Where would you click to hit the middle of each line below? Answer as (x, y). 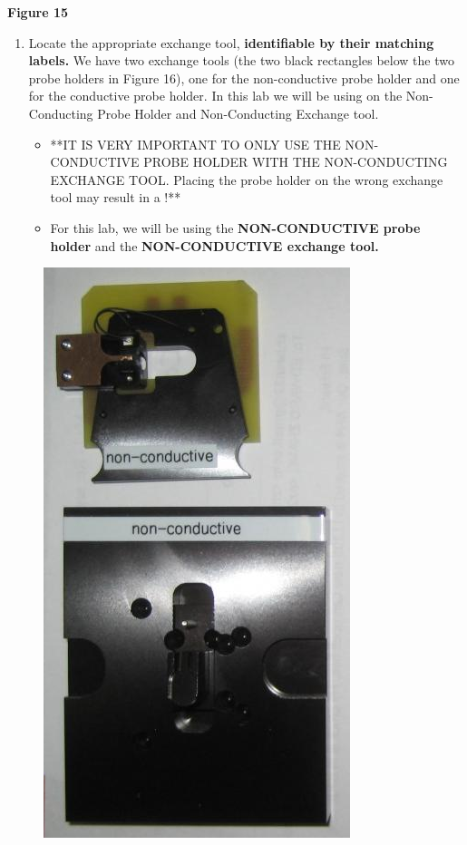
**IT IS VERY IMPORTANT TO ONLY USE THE (195, 144)
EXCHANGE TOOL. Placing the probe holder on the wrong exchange (247, 179)
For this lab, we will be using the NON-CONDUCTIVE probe (235, 227)
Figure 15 (38, 12)
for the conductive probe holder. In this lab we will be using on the (215, 96)
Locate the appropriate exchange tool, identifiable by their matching (231, 42)
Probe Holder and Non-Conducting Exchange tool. (238, 113)
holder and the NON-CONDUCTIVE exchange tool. (214, 245)
